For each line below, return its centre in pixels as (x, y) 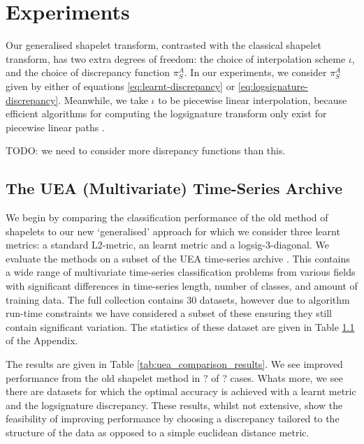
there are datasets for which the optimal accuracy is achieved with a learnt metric (181, 391)
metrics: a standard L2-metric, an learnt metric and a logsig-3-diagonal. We (167, 245)
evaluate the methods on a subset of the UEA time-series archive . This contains (178, 258)
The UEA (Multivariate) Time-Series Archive (174, 188)
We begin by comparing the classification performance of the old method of (167, 217)
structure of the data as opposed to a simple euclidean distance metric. (158, 432)
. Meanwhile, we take (103, 99)
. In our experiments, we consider (255, 72)
